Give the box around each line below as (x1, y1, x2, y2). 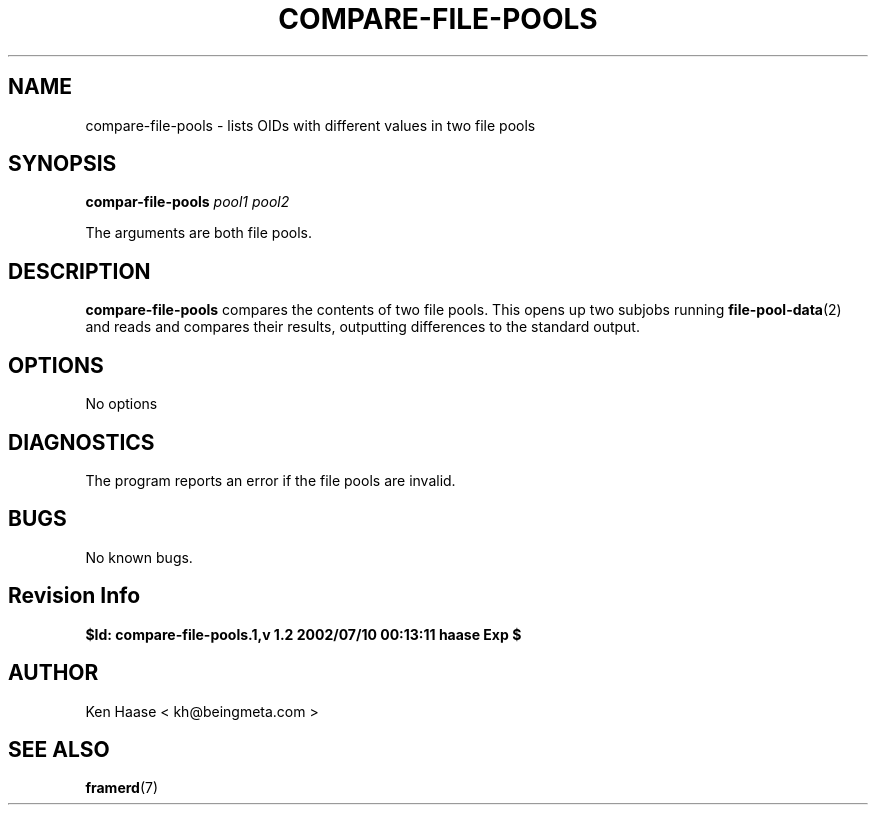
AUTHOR (8, 660, 99, 686)
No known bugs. (85, 548, 193, 566)
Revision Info (8, 583, 141, 609)
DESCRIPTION (8, 258, 151, 284)
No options (85, 395, 158, 413)
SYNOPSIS (8, 151, 117, 177)
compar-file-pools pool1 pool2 (85, 193, 290, 211)
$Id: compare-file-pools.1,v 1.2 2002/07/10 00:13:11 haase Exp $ (85, 625, 522, 643)
